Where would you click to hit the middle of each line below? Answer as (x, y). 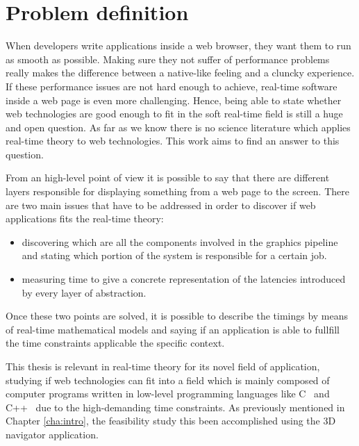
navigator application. (52, 434)
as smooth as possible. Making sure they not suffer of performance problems (168, 59)
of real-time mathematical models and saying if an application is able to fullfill (173, 329)
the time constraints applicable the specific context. (115, 343)
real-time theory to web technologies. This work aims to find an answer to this (173, 141)
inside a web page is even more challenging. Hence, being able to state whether (174, 100)
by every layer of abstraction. (84, 292)
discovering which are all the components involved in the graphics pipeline (180, 241)
